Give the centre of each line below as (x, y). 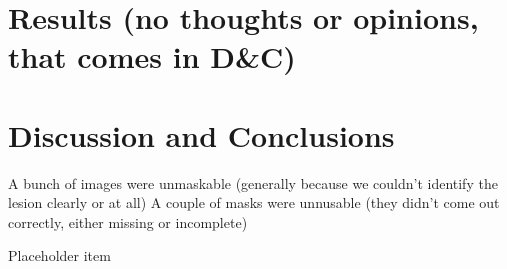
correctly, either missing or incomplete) (128, 221)
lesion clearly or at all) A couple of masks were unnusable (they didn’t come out (254, 202)
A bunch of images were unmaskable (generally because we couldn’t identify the (253, 182)
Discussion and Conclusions (201, 134)
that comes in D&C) (152, 56)
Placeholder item (59, 255)
